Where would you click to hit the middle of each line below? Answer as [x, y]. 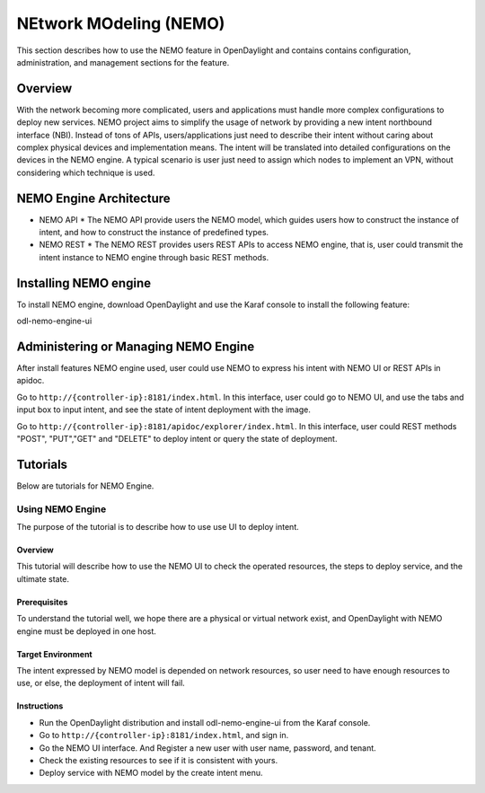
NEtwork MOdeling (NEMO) [121, 23]
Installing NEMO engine [84, 283]
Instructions [40, 706]
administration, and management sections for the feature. [123, 62]
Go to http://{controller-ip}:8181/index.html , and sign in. [164, 736]
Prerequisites [42, 602]
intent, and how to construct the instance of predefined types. [154, 233]
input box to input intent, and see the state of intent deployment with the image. [164, 410]
